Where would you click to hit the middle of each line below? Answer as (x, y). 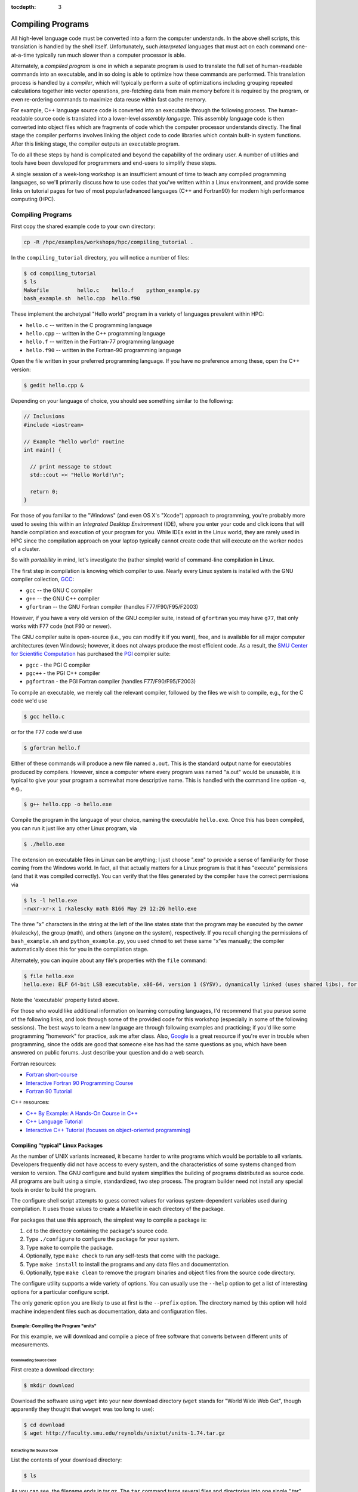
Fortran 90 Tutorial (49, 1091)
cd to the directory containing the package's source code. (98, 1231)
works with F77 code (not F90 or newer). (61, 626)
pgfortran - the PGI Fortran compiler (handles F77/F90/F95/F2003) (111, 682)
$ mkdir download (49, 1385)
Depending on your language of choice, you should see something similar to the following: (122, 400)
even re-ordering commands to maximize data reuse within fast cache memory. (109, 99)
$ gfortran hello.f (52, 748)
